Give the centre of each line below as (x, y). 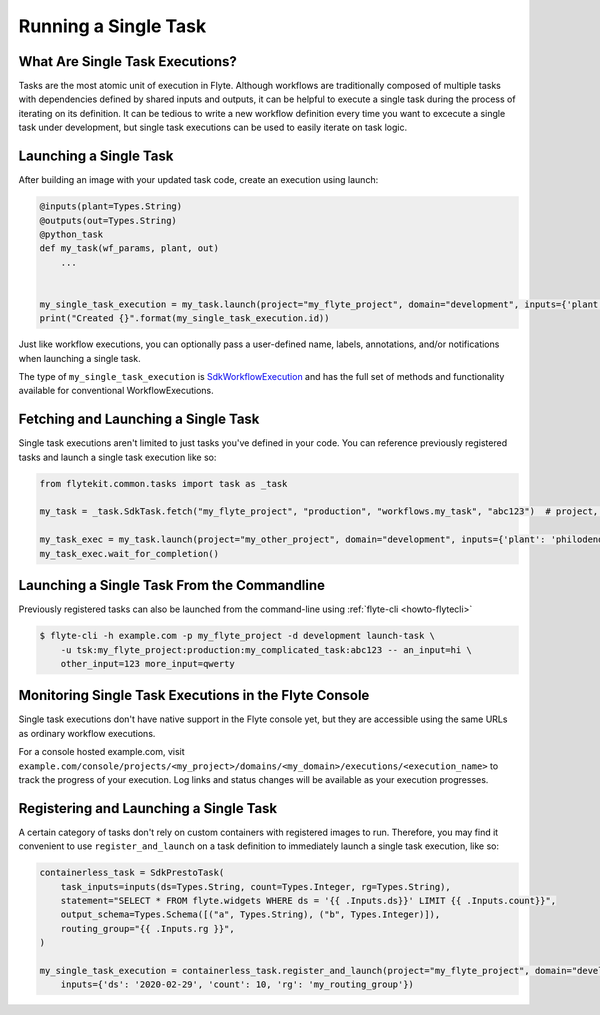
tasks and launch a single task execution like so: (117, 457)
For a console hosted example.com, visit (101, 752)
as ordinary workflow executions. (87, 733)
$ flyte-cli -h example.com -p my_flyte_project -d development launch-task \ (237, 636)
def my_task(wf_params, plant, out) (129, 248)
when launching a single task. (79, 358)
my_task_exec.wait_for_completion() (129, 553)
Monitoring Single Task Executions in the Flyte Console (194, 695)
